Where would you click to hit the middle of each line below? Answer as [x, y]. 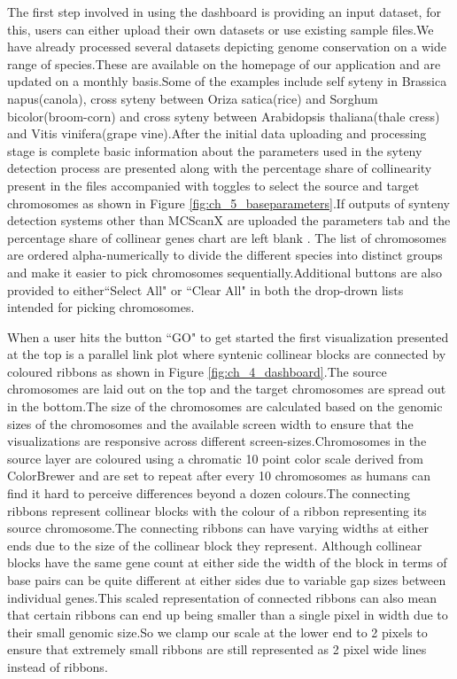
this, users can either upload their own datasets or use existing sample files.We [221, 29]
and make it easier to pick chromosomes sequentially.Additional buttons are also [225, 272]
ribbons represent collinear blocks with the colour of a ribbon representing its [217, 510]
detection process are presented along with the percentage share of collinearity [220, 168]
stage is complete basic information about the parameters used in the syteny [215, 150]
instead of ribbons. [58, 666]
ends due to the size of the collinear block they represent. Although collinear [215, 545]
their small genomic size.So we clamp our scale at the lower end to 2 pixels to [217, 632]
